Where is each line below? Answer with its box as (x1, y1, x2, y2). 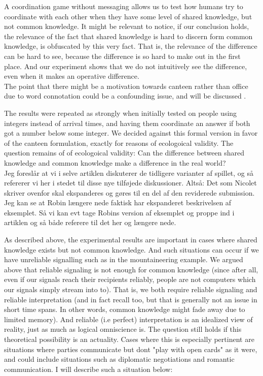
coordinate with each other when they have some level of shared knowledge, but (4, 11, 252, 21)
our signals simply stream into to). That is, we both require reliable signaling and (4, 284, 257, 295)
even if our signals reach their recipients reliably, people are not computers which (4, 274, 256, 285)
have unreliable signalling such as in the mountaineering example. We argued (4, 254, 243, 265)
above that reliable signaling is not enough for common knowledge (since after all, (4, 264, 258, 274)
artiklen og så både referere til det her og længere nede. (4, 217, 176, 228)
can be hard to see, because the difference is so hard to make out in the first (4, 50, 241, 61)
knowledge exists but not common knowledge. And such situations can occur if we (4, 244, 259, 255)
